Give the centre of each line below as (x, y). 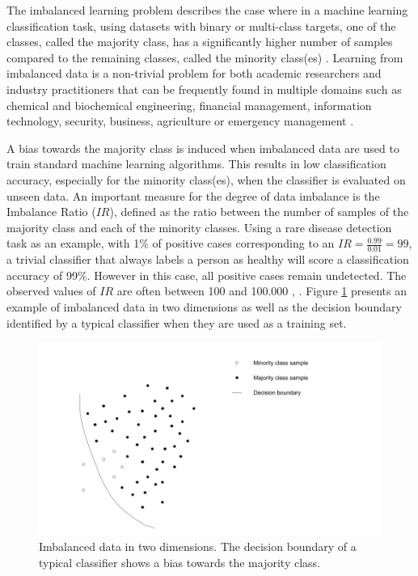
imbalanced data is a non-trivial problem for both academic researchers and (194, 73)
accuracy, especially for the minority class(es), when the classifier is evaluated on (206, 179)
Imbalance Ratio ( (51, 212)
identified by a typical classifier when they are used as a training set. (177, 322)
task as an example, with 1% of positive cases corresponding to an (171, 243)
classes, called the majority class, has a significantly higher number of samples (200, 42)
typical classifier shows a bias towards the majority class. (179, 562)
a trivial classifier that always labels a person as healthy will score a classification (208, 259)
